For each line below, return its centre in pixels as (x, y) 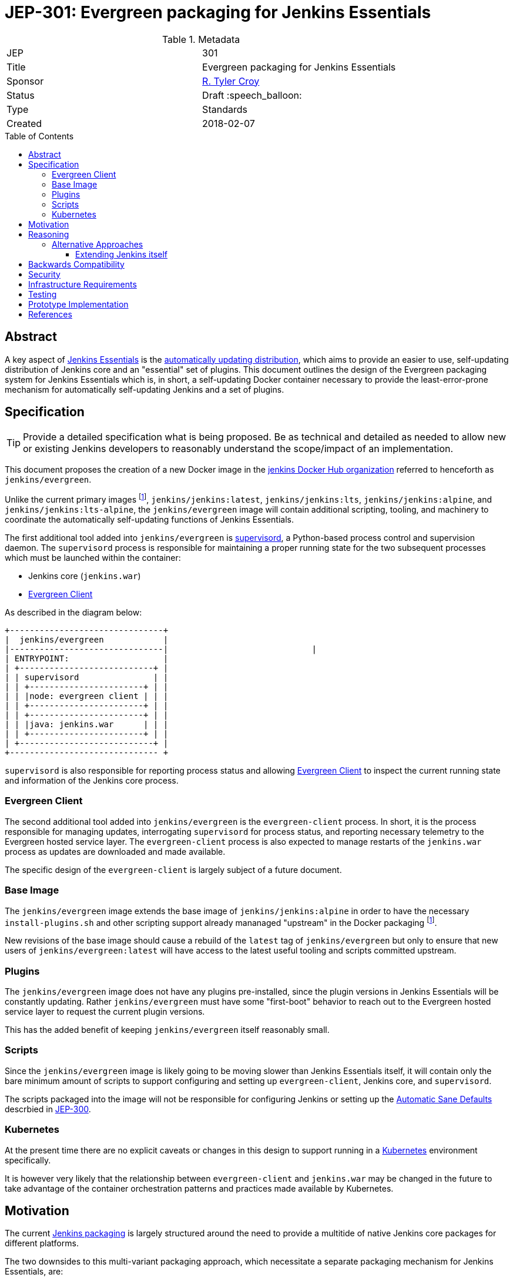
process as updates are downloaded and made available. (115, 851)
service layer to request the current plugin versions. (105, 1011)
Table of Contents (39, 136)
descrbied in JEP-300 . (48, 1109)
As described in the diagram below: (73, 613)
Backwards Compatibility (76, 264)
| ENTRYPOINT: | (87, 659)
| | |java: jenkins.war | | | (87, 725)
